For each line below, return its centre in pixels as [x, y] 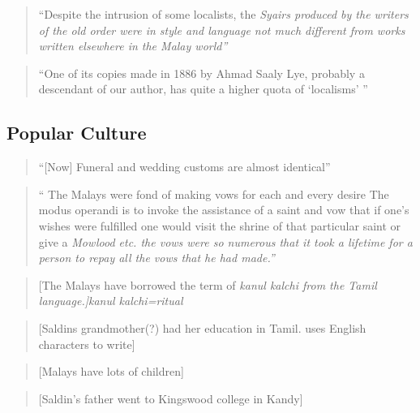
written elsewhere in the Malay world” [133, 46]
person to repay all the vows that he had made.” [156, 258]
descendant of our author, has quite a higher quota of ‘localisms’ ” [203, 89]
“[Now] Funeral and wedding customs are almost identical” [184, 167]
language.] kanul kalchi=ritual [111, 301]
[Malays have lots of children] [111, 371]
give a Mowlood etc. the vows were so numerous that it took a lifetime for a [225, 241]
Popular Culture [77, 133]
